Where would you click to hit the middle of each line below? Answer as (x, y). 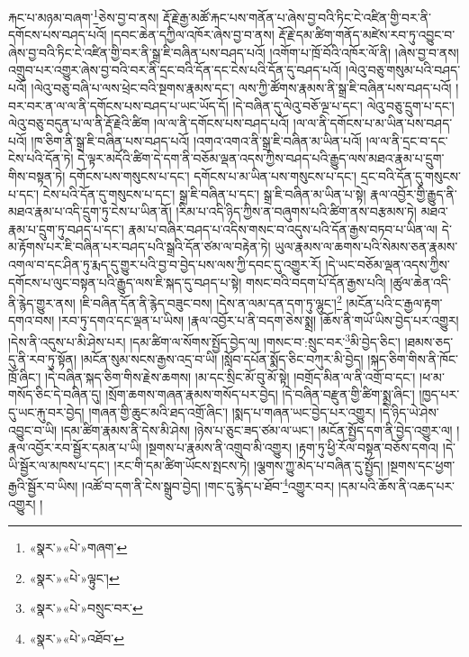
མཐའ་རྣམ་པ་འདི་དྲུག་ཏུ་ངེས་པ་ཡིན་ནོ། (90, 211)
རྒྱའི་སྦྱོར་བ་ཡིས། (43, 486)
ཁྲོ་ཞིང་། (25, 376)
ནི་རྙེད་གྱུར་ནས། (42, 302)
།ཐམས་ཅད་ (429, 341)
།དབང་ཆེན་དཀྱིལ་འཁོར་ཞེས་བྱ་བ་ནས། (193, 35)
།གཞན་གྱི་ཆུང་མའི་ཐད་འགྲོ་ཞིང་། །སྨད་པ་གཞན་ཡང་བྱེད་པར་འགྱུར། (232, 412)
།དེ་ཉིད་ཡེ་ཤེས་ (409, 412)
